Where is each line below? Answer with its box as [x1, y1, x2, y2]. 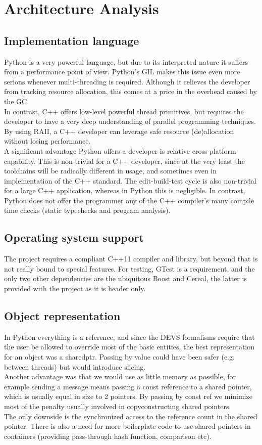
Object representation [4, 308, 121, 324]
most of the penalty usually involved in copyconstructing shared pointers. [4, 401, 231, 412]
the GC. [4, 96, 29, 106]
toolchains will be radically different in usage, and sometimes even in [4, 165, 217, 176]
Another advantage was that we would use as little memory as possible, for [4, 371, 236, 382]
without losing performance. [4, 136, 91, 146]
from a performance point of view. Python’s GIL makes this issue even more [4, 66, 240, 77]
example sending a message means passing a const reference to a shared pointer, [4, 381, 252, 391]
